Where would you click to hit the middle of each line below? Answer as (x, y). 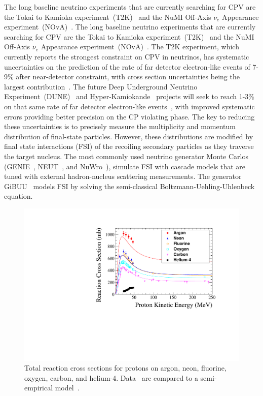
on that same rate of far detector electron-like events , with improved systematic (129, 106)
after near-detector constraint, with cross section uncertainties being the (128, 77)
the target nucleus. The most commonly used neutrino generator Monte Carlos (126, 156)
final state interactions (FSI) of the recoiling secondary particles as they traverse (129, 146)
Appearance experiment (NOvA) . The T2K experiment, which (140, 47)
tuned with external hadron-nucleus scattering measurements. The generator (123, 176)
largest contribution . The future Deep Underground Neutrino (101, 86)
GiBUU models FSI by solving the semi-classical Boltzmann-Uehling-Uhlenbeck (129, 186)
